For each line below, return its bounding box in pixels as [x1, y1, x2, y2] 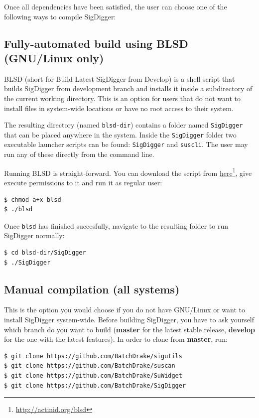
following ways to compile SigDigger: [4, 11, 116, 21]
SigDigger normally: [4, 230, 65, 241]
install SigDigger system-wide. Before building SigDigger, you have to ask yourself [4, 314, 255, 324]
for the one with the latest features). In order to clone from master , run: [4, 334, 228, 344]
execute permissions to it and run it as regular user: [4, 177, 162, 187]
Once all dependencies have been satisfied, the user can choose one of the [4, 1, 227, 11]
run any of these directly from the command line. [4, 149, 154, 159]
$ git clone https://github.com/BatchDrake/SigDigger [4, 382, 186, 389]
